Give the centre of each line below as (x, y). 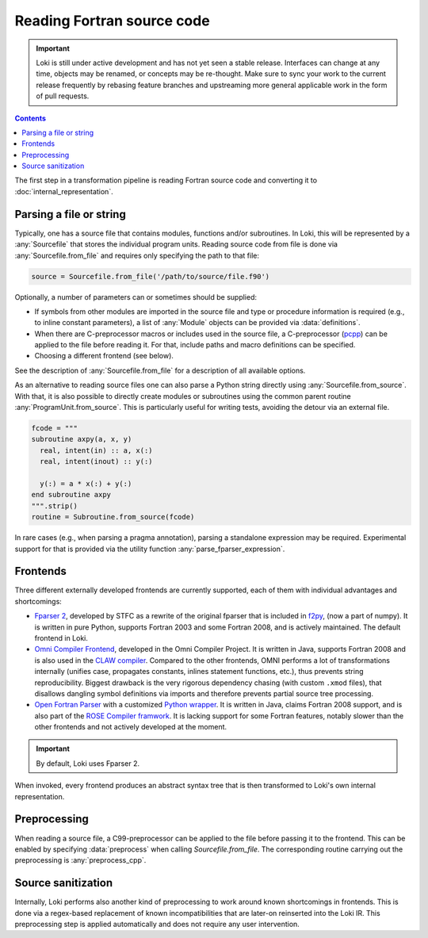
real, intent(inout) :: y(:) (97, 461)
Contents (31, 118)
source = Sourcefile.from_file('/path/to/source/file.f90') (151, 276)
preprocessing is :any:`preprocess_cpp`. (80, 860)
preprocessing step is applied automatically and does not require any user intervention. (157, 925)
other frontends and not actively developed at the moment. (131, 727)
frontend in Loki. (61, 637)
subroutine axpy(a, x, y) (82, 439)
